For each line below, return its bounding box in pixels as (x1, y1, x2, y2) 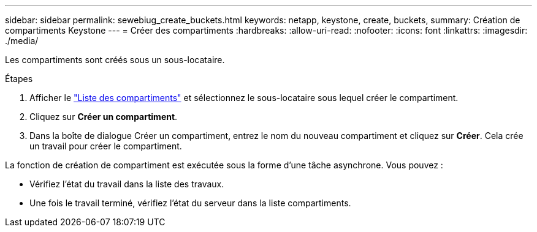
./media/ (5, 36, 39, 46)
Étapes (5, 73, 33, 84)
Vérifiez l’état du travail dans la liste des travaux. (29, 179, 224, 189)
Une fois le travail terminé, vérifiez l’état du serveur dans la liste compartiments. (29, 198, 351, 208)
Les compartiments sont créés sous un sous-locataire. (5, 54, 225, 65)
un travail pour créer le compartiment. (29, 141, 182, 151)
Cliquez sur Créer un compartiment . (29, 111, 178, 122)
